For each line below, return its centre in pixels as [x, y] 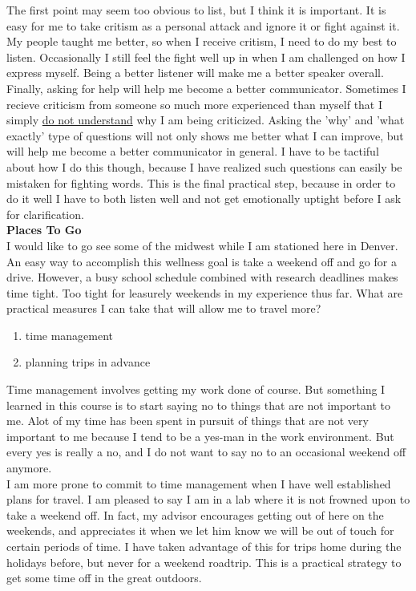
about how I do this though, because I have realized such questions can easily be [204, 166]
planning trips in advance [88, 362]
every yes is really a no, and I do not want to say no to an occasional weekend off [206, 452]
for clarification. [45, 214]
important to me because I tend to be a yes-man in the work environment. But [200, 436]
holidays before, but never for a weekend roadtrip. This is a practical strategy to [204, 562]
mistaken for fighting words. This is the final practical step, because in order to [201, 182]
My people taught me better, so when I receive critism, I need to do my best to [202, 41]
